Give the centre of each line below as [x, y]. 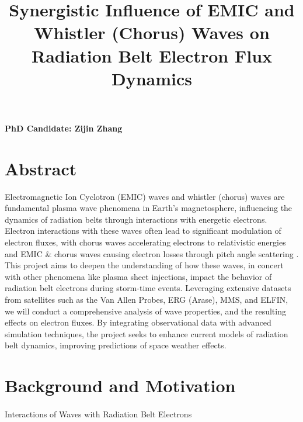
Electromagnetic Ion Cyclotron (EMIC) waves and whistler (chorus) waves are [145, 196]
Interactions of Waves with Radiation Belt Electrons [98, 414]
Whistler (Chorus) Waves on [152, 32]
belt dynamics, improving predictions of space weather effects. [116, 345]
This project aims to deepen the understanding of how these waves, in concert [144, 265]
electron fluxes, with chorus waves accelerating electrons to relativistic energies [145, 242]
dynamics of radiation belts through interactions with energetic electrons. [136, 219]
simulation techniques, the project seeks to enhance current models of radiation [147, 333]
